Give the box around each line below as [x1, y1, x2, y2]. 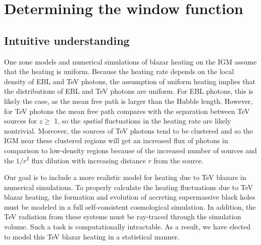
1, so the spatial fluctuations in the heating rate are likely [54, 115, 231, 126]
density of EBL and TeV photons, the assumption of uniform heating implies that [4, 76, 255, 86]
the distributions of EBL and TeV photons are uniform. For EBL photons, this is [4, 86, 253, 96]
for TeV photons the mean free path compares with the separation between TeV [4, 105, 250, 116]
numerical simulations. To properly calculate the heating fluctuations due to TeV [4, 181, 253, 192]
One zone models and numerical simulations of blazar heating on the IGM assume [4, 56, 257, 67]
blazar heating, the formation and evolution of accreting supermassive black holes [4, 192, 255, 202]
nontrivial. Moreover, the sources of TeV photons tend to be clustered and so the [4, 125, 253, 136]
